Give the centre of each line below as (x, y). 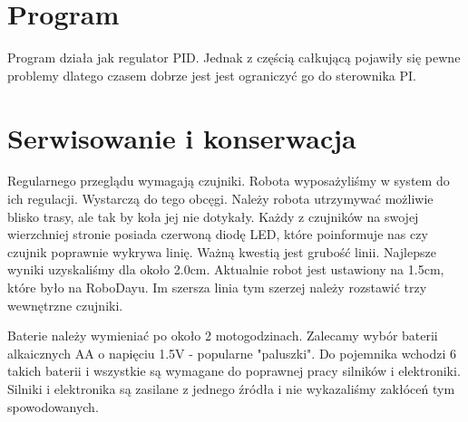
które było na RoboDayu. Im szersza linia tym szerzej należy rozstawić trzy (217, 287)
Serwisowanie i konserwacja (182, 137)
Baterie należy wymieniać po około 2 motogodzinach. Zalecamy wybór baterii (223, 336)
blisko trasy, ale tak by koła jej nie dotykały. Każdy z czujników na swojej (213, 216)
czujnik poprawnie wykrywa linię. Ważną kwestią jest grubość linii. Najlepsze (222, 251)
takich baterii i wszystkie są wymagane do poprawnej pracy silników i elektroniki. (234, 371)
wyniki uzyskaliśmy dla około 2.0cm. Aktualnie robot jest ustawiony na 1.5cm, (226, 269)
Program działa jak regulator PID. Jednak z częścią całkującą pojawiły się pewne (234, 58)
